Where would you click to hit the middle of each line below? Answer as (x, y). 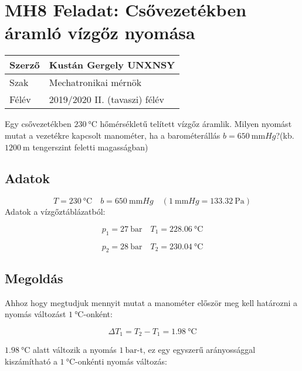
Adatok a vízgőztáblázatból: (55, 212)
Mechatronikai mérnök (95, 83)
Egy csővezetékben (38, 124)
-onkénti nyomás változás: (121, 361)
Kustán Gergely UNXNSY (112, 65)
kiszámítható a (31, 361)
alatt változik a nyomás (75, 350)
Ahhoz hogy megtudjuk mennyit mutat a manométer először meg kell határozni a (151, 302)
